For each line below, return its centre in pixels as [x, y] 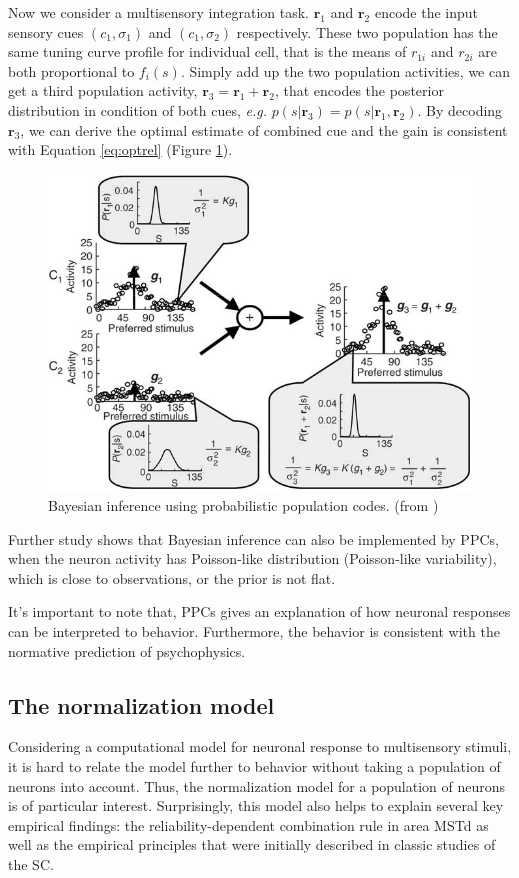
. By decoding [460, 109]
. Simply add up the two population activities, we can [345, 70]
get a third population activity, [103, 90]
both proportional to [71, 70]
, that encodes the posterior [359, 90]
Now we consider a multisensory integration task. [159, 12]
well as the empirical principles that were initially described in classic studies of [252, 844]
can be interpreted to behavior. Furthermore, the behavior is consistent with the [254, 630]
